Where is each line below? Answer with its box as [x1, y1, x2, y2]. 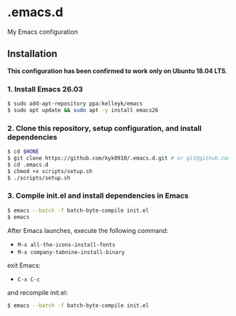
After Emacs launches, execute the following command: [7, 226, 169, 234]
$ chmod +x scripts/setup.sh [7, 168, 93, 175]
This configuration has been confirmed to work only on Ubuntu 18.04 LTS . [7, 66, 228, 75]
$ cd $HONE [7, 148, 39, 156]
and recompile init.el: [7, 288, 68, 296]
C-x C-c [17, 276, 40, 283]
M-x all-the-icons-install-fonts [17, 241, 116, 248]
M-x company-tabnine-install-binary [17, 248, 125, 255]
